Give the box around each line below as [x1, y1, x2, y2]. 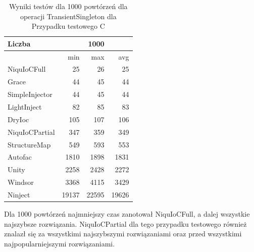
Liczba [8, 38, 31, 48]
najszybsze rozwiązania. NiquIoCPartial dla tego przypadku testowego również [4, 218, 247, 229]
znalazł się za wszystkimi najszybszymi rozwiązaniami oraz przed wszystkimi [4, 228, 242, 239]
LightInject [8, 102, 42, 112]
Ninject [8, 189, 30, 199]
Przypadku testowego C [31, 21, 105, 31]
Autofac [8, 152, 32, 162]
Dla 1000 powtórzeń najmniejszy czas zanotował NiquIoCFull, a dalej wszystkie [4, 209, 250, 219]
